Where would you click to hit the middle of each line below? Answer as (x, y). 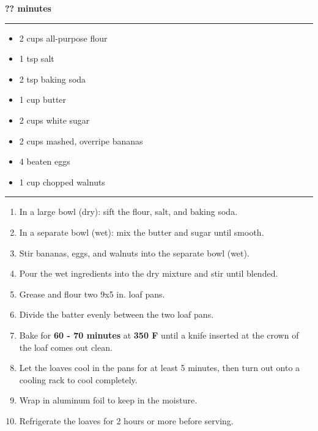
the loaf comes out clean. (66, 347)
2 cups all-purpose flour (63, 38)
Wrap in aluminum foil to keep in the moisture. (108, 400)
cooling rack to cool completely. (78, 379)
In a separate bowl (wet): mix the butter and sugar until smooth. (142, 232)
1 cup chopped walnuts (62, 182)
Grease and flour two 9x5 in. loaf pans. (92, 294)
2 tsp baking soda (53, 79)
